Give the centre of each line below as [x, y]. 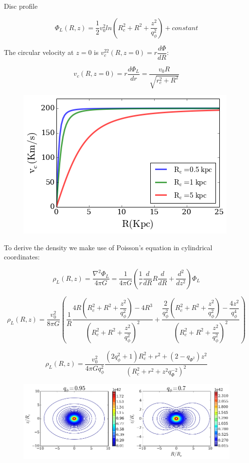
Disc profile [21, 6]
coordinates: [22, 257]
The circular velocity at [39, 52]
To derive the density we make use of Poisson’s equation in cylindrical [108, 247]
